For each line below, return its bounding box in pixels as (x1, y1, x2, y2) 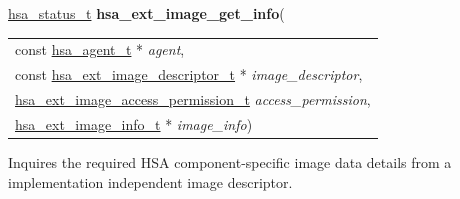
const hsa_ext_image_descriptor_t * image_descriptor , (15, 64, 363, 85)
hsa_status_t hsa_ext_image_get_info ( (8, 3, 285, 23)
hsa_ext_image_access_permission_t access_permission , (15, 89, 371, 110)
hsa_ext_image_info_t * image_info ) (15, 113, 253, 134)
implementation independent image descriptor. (8, 171, 293, 192)
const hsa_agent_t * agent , (15, 39, 185, 60)
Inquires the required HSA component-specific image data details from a (8, 151, 452, 172)
